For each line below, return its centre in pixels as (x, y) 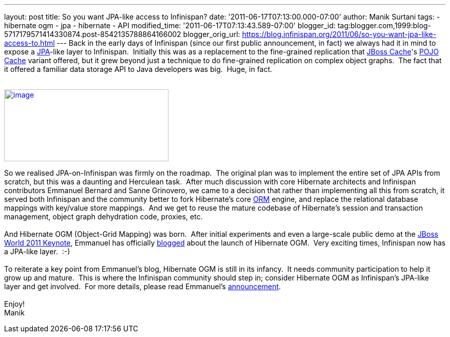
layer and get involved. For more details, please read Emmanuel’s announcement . (143, 286)
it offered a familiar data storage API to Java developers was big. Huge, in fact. (138, 69)
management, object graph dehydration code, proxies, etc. (104, 217)
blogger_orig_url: (212, 34)
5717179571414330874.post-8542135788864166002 (93, 34)
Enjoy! (15, 304)
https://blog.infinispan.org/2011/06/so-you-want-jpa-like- (339, 34)
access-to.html (30, 43)
